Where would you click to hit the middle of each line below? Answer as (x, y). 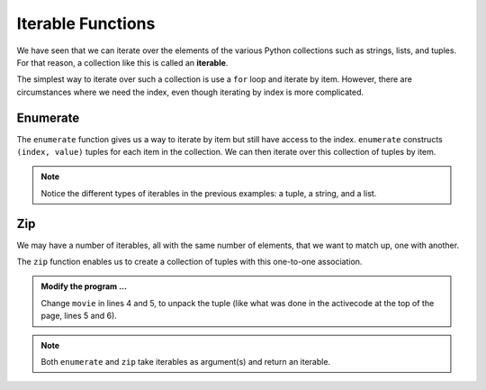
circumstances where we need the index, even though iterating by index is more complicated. (190, 92)
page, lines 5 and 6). (79, 316)
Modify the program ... (84, 286)
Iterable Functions (86, 23)
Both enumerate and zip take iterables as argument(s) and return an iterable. (186, 362)
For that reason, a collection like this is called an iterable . (122, 62)
